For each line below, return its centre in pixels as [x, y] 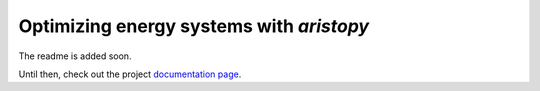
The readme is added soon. [75, 56]
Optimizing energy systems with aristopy [194, 26]
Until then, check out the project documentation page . [130, 74]
